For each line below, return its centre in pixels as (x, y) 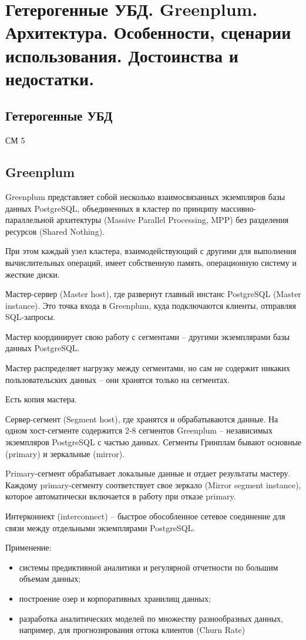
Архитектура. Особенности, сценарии (148, 32)
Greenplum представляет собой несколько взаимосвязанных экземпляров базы (145, 196)
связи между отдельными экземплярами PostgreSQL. (100, 527)
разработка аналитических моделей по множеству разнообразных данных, (151, 618)
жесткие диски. (33, 274)
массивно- (238, 208)
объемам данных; (50, 579)
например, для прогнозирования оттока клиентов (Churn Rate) (132, 630)
